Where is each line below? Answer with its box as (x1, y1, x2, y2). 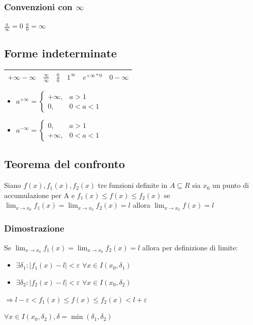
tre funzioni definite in (98, 180, 168, 190)
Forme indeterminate (4, 45, 117, 61)
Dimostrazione (4, 222, 65, 235)
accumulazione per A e (4, 189, 75, 200)
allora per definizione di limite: (142, 242, 238, 252)
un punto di (212, 180, 249, 190)
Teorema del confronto (4, 156, 125, 172)
